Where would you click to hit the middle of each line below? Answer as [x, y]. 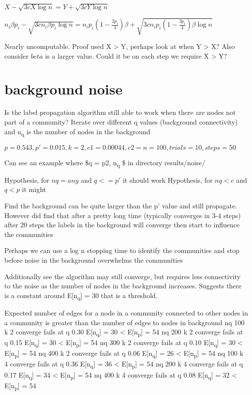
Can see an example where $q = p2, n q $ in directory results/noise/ [105, 163]
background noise [64, 89]
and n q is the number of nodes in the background [77, 132]
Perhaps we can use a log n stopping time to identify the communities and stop [122, 250]
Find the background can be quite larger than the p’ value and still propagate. [121, 206]
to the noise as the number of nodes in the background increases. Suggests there [123, 286]
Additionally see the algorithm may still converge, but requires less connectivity [123, 276]
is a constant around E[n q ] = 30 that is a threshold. [81, 296]
